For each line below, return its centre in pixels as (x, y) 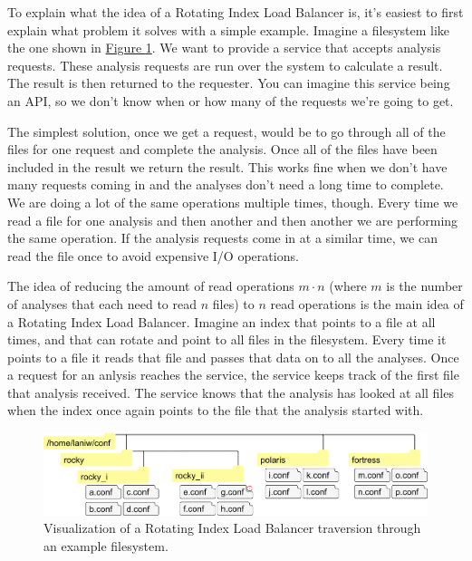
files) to (233, 303)
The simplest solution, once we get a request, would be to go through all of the (226, 131)
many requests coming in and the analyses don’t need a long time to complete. (226, 184)
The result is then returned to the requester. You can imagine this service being (229, 83)
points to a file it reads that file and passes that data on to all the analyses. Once (233, 357)
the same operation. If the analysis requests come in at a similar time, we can (222, 238)
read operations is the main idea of (367, 303)
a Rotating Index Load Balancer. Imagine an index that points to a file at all (222, 321)
